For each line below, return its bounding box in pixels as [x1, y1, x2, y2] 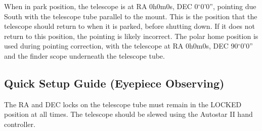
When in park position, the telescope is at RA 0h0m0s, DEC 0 [4, 1, 198, 11]
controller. [4, 118, 35, 129]
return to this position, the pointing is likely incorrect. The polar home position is [4, 30, 258, 41]
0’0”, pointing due [200, 1, 256, 11]
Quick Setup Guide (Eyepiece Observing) [4, 75, 225, 91]
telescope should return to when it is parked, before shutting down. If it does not [4, 21, 255, 31]
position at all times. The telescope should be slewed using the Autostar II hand [4, 109, 253, 119]
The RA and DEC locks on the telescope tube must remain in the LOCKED [4, 99, 242, 109]
